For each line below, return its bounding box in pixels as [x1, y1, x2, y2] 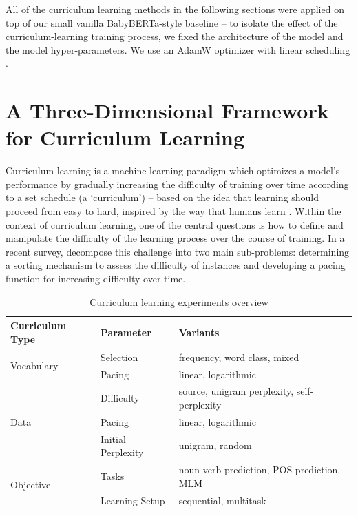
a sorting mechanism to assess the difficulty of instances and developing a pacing [6, 258, 346, 272]
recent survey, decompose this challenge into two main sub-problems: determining [6, 244, 350, 258]
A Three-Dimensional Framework [6, 96, 329, 125]
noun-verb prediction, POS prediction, [178, 462, 341, 477]
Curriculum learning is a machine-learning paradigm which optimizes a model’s [6, 163, 340, 178]
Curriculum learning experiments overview [89, 294, 268, 309]
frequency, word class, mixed [178, 349, 299, 364]
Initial [100, 431, 126, 446]
